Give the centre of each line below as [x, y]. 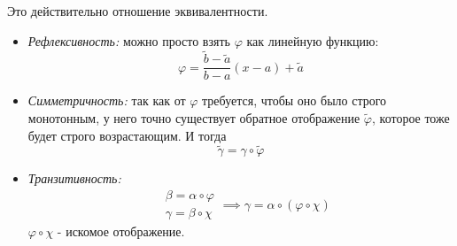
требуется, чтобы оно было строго [294, 100]
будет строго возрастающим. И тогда [127, 135]
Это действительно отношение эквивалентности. [138, 11]
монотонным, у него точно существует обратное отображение [194, 118]
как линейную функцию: [313, 40]
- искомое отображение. [121, 231]
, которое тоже [411, 118]
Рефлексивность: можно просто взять [129, 40]
